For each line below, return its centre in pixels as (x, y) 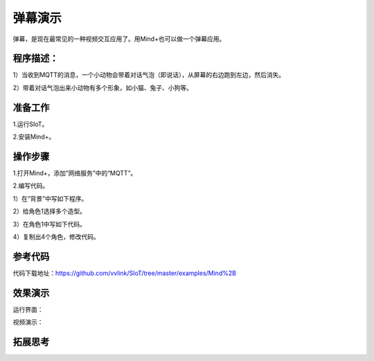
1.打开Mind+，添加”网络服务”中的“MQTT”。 (75, 173)
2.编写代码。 (31, 186)
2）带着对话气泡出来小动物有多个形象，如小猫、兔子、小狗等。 (103, 87)
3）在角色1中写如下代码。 (50, 224)
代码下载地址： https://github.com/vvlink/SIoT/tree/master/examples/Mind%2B (125, 273)
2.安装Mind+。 (34, 137)
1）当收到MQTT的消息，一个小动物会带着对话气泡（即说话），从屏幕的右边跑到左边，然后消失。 (149, 75)
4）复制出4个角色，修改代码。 (56, 237)
